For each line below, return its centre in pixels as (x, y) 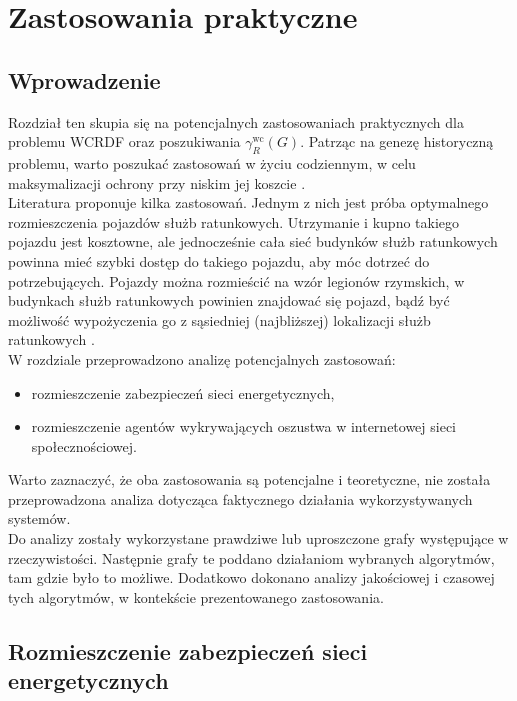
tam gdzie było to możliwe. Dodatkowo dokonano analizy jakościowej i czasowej (251, 577)
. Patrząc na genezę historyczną (397, 141)
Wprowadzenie (84, 79)
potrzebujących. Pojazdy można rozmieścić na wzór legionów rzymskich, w (236, 280)
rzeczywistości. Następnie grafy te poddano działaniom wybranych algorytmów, (251, 557)
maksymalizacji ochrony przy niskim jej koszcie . (157, 182)
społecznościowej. (84, 445)
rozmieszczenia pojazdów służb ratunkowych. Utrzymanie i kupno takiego (234, 221)
